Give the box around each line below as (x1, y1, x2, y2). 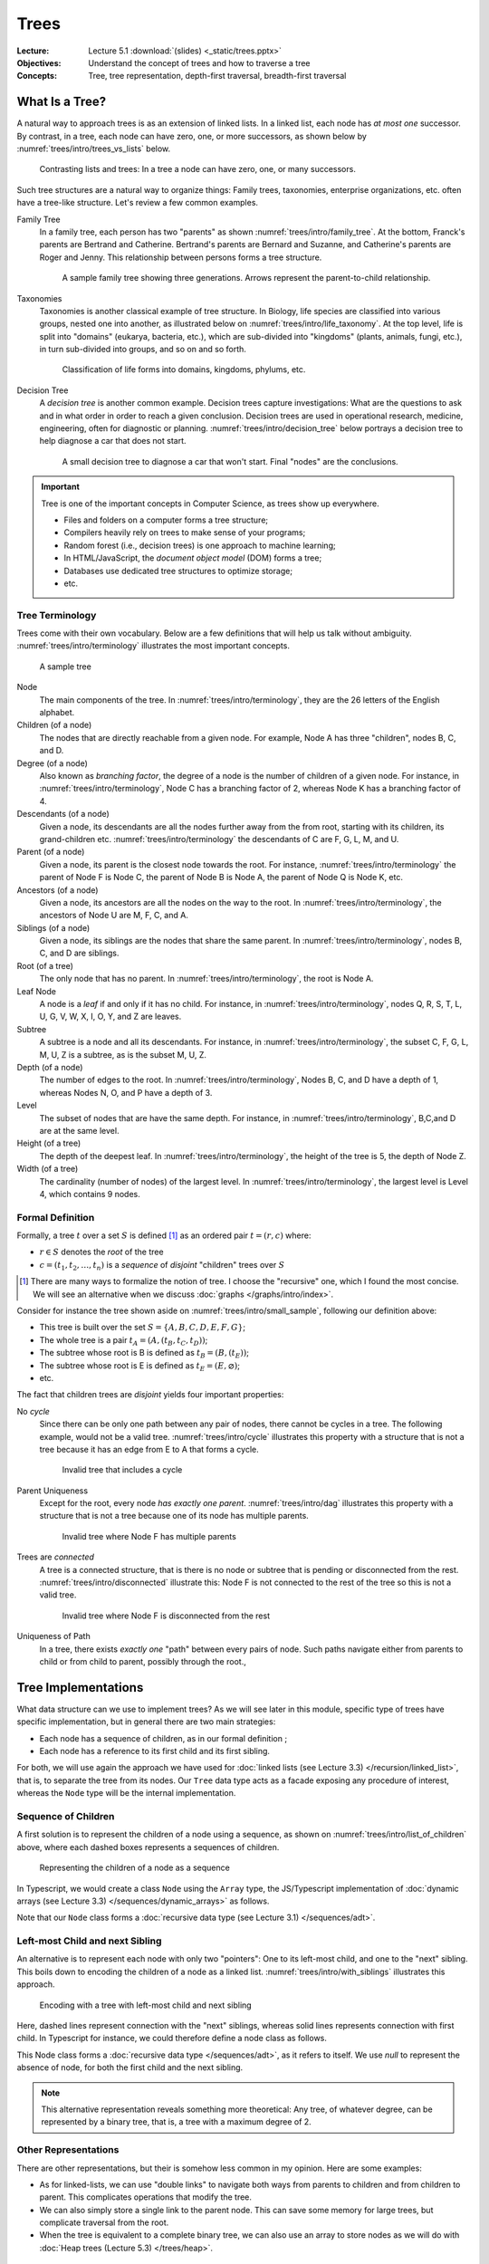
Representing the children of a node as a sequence (39, 1862, 230, 1874)
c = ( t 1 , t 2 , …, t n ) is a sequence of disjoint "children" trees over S (39, 1259, 285, 1272)
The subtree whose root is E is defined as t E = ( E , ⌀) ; (39, 1359, 240, 1373)
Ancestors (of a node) (16, 884, 99, 896)
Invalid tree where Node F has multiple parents (62, 1530, 237, 1541)
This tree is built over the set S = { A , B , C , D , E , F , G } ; (39, 1322, 246, 1333)
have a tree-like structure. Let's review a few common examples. (16, 197, 258, 208)
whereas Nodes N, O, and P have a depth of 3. (39, 1087, 213, 1098)
